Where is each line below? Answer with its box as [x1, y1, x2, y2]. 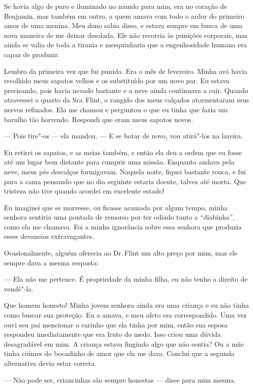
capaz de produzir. [4, 49, 60, 59]
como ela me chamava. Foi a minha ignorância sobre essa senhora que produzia [4, 221, 242, 231]
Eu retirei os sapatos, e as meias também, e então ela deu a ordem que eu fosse [4, 147, 242, 157]
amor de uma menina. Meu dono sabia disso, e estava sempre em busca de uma [4, 20, 243, 31]
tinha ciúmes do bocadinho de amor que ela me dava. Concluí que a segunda [4, 348, 235, 358]
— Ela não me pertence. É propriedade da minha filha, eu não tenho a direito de [4, 274, 248, 284]
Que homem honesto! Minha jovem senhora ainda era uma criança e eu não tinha [4, 300, 249, 310]
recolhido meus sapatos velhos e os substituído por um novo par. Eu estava [4, 75, 230, 86]
